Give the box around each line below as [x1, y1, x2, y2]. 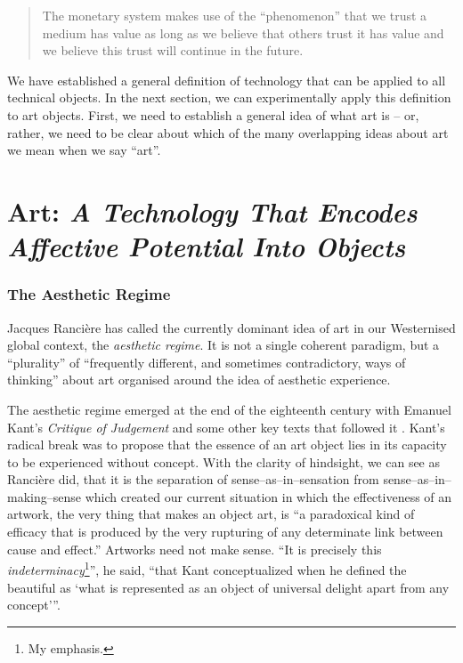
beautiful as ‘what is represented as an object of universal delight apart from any [7, 578, 450, 596]
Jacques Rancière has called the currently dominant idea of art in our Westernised [7, 318, 456, 336]
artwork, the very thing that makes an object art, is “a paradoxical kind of [7, 505, 415, 523]
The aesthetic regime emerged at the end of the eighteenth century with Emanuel [7, 400, 451, 418]
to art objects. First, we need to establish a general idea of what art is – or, [7, 105, 419, 124]
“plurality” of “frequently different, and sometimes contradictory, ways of [7, 352, 406, 371]
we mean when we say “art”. [7, 141, 161, 159]
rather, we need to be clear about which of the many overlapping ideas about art [7, 123, 449, 141]
